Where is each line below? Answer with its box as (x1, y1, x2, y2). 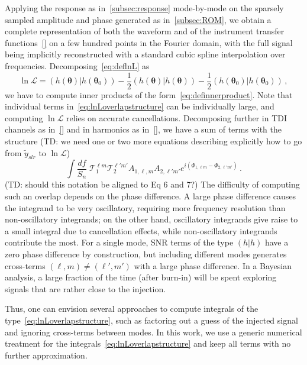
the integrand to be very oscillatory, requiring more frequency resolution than (5, 201, 286, 214)
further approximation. (5, 348, 88, 361)
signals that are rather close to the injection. (5, 282, 166, 295)
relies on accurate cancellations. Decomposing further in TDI (66, 111, 287, 124)
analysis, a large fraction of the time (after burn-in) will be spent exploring (5, 271, 277, 283)
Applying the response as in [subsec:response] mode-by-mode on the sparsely (5, 2, 284, 14)
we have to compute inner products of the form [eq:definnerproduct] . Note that (5, 88, 293, 101)
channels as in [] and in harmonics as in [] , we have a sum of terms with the (5, 123, 282, 135)
